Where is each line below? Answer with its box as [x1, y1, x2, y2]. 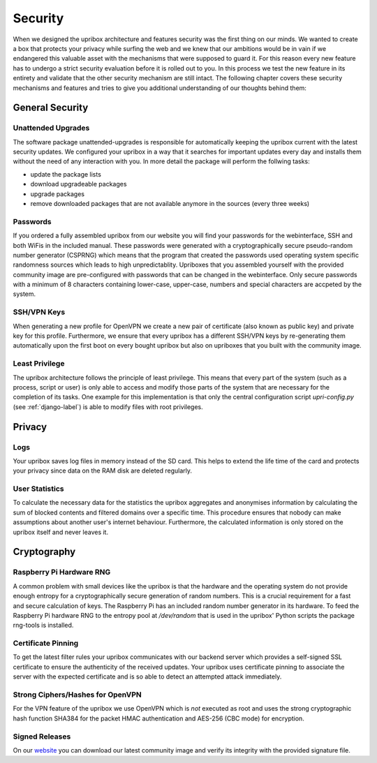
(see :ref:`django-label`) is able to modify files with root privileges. [13, 402, 203, 411]
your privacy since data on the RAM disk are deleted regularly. [13, 466, 192, 475]
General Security [13, 102, 89, 114]
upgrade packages [30, 189, 85, 198]
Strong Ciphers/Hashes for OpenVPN [13, 690, 142, 699]
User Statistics [13, 484, 64, 494]
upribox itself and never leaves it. [13, 528, 108, 536]
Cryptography [13, 546, 76, 558]
